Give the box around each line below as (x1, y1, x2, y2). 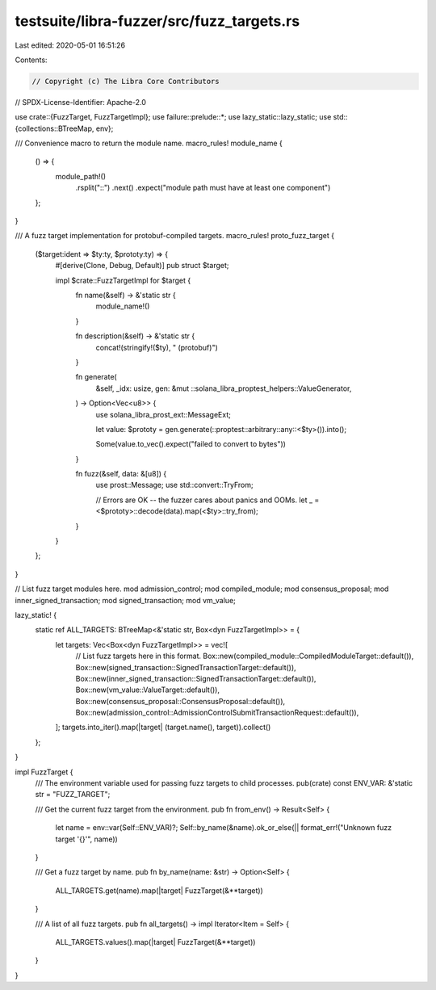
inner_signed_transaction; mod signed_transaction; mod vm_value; (15, 595, 236, 605)
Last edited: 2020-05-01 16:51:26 (15, 40, 125, 50)
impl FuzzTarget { (15, 767, 73, 777)
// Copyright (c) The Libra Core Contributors (31, 77, 220, 86)
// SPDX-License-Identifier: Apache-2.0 (15, 97, 147, 107)
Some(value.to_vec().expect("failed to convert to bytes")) (95, 439, 287, 449)
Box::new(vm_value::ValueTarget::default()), (75, 685, 220, 694)
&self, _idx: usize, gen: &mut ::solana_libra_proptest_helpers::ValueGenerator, (95, 384, 352, 393)
